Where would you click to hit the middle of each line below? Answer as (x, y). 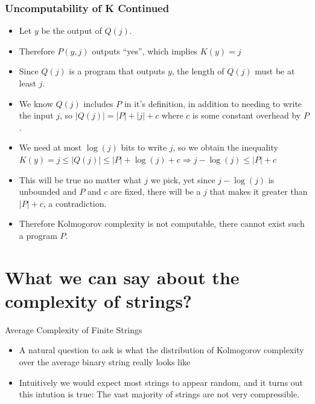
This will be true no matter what (80, 179)
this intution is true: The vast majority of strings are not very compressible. (159, 394)
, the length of (198, 71)
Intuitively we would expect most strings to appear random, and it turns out (161, 382)
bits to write (144, 147)
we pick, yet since (183, 179)
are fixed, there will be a (156, 191)
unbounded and (48, 191)
